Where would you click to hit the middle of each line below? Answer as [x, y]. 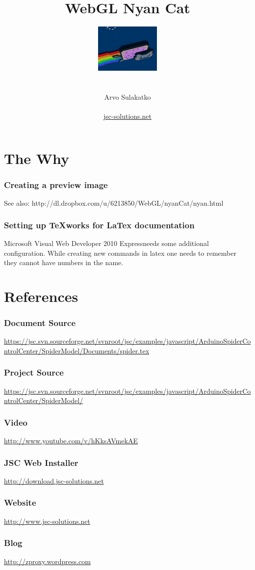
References [41, 296]
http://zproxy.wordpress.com [47, 561]
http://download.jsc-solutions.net [54, 480]
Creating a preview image [56, 184]
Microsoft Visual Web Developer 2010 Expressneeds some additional [106, 243]
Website [20, 502]
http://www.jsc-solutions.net [47, 521]
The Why [37, 158]
